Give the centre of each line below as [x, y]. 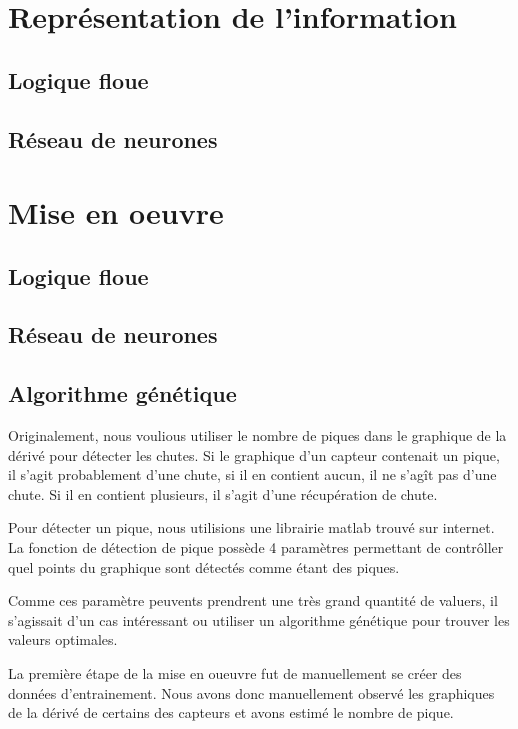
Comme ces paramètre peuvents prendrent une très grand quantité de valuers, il [253, 600]
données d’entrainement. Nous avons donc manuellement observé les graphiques [251, 692]
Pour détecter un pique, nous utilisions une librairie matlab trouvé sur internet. [251, 527]
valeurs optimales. [63, 639]
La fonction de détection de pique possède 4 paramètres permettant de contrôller [256, 547]
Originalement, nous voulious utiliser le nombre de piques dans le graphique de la [257, 435]
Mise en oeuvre [116, 212]
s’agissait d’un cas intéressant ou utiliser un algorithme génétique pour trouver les [259, 619]
